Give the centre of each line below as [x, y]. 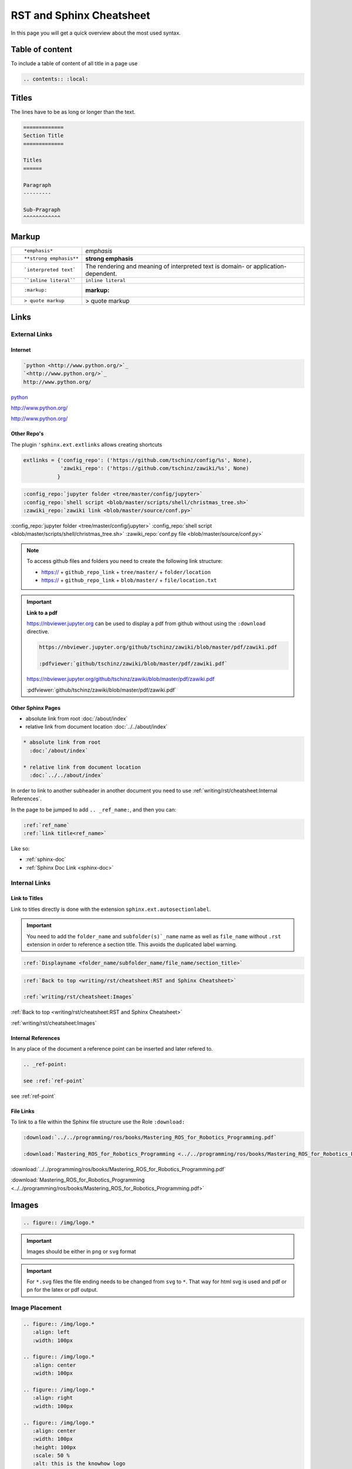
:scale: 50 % [51, 1455]
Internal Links [31, 883]
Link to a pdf [42, 613]
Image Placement [36, 1308]
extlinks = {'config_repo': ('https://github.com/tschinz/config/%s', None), [138, 460]
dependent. [101, 273]
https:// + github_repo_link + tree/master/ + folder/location [126, 572]
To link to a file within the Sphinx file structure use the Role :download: [98, 1122]
